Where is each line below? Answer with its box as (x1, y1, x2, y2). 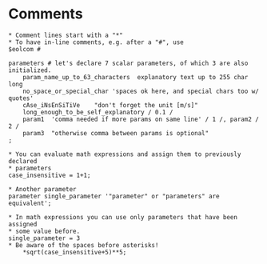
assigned (8, 220, 38, 228)
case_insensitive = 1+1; (8, 171, 91, 179)
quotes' (8, 94, 34, 102)
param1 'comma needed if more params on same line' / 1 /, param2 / (22, 115, 260, 123)
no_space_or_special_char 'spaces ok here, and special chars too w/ (22, 87, 260, 95)
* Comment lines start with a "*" (8, 31, 124, 39)
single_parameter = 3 (8, 234, 81, 242)
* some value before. (8, 227, 81, 235)
